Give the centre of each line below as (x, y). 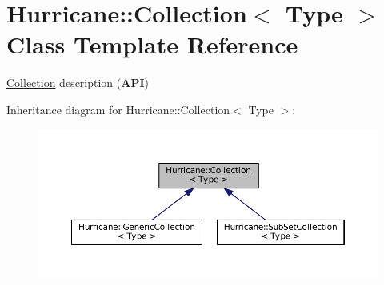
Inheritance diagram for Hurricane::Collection (118, 109)
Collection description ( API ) (78, 83)
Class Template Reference (152, 44)
